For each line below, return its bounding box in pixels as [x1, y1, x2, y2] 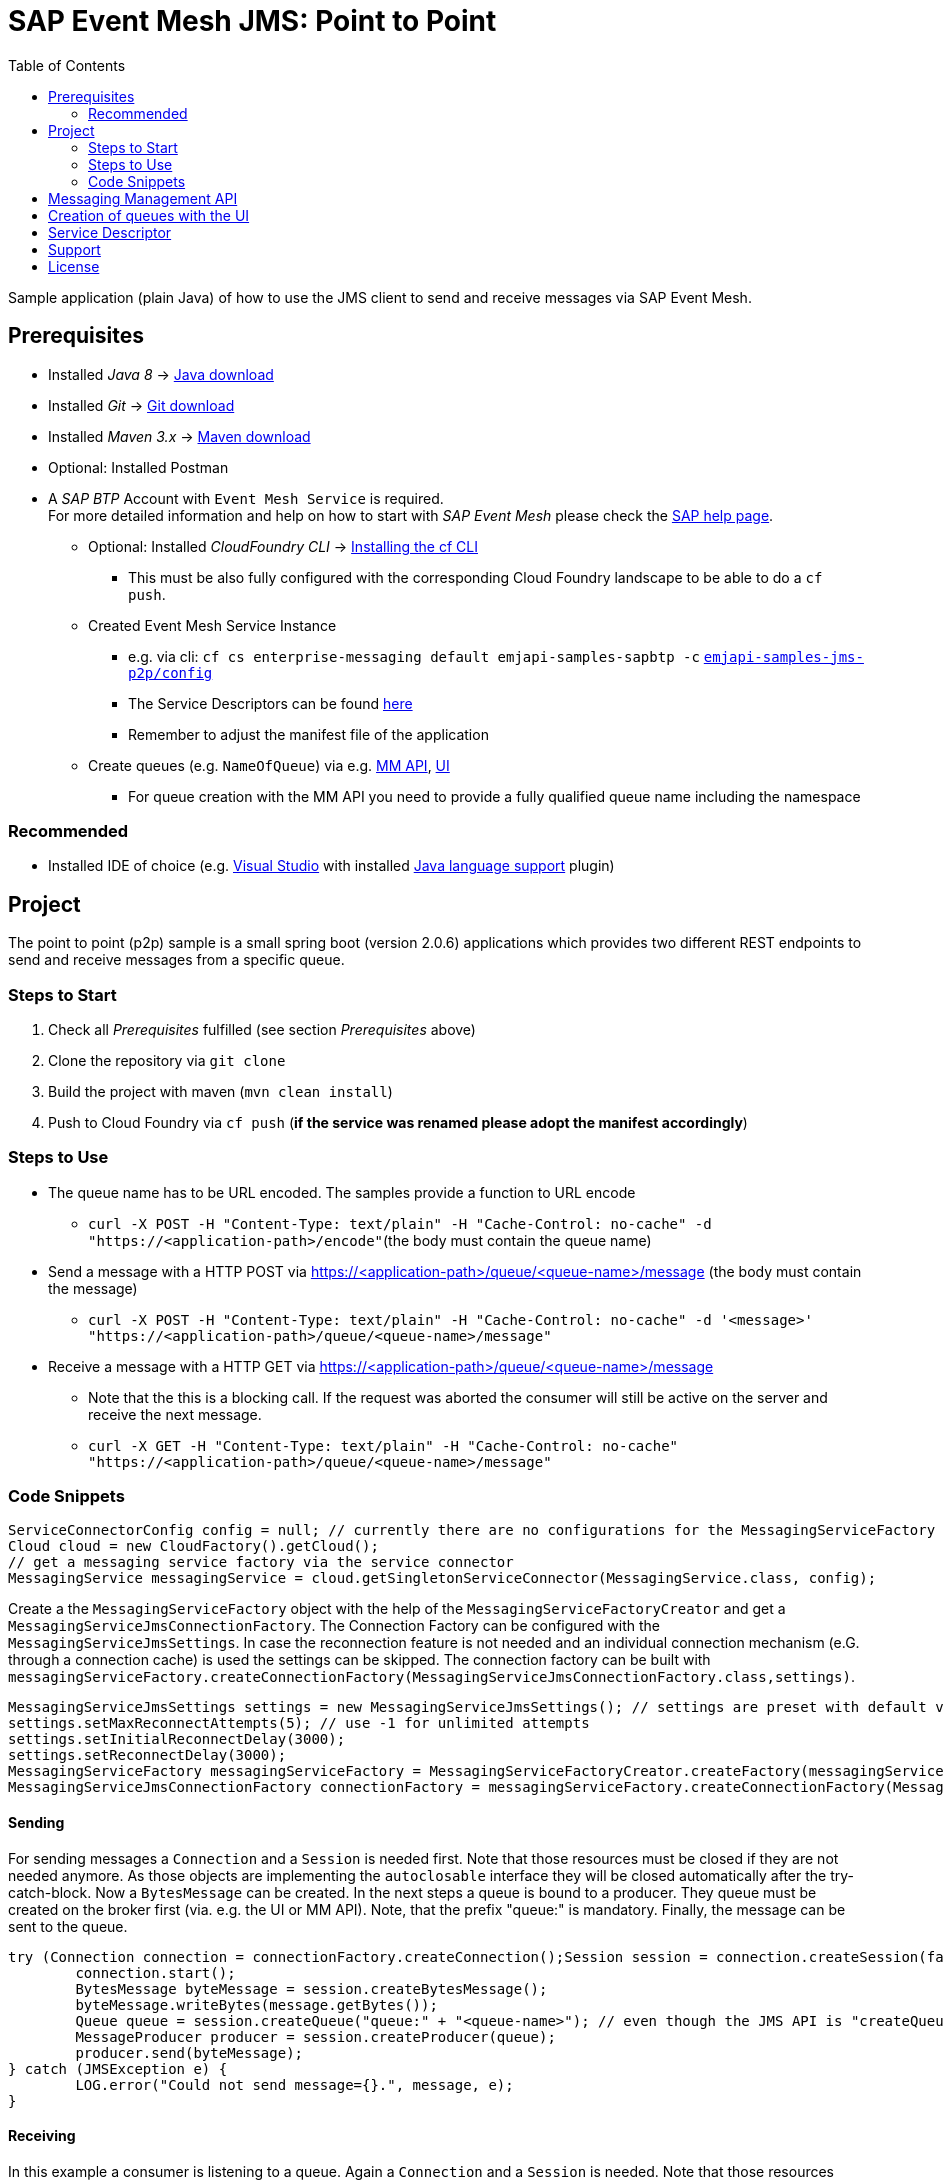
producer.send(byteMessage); [75, 2044, 304, 2061]
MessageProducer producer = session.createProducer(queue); [75, 2028, 556, 2045]
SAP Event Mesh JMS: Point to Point [8, 4, 497, 38]
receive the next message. [88, 1405, 262, 1423]
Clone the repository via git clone [48, 1051, 286, 1069]
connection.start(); [75, 1964, 236, 1981]
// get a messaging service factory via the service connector [8, 1554, 514, 1571]
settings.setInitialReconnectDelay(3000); [8, 1731, 346, 1748]
